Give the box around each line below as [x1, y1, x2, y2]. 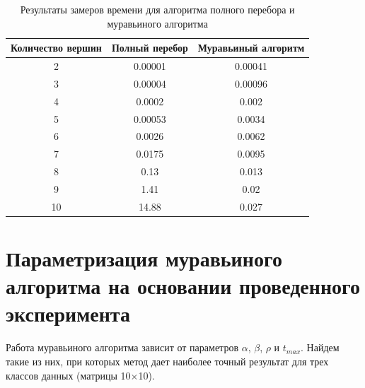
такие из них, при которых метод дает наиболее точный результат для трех [6, 353, 329, 368]
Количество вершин [11, 40, 102, 55]
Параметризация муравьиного [6, 244, 282, 273]
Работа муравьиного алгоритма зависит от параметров [6, 340, 238, 355]
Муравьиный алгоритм [197, 40, 305, 55]
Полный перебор [111, 40, 188, 55]
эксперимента [6, 299, 130, 328]
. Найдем [301, 340, 340, 355]
